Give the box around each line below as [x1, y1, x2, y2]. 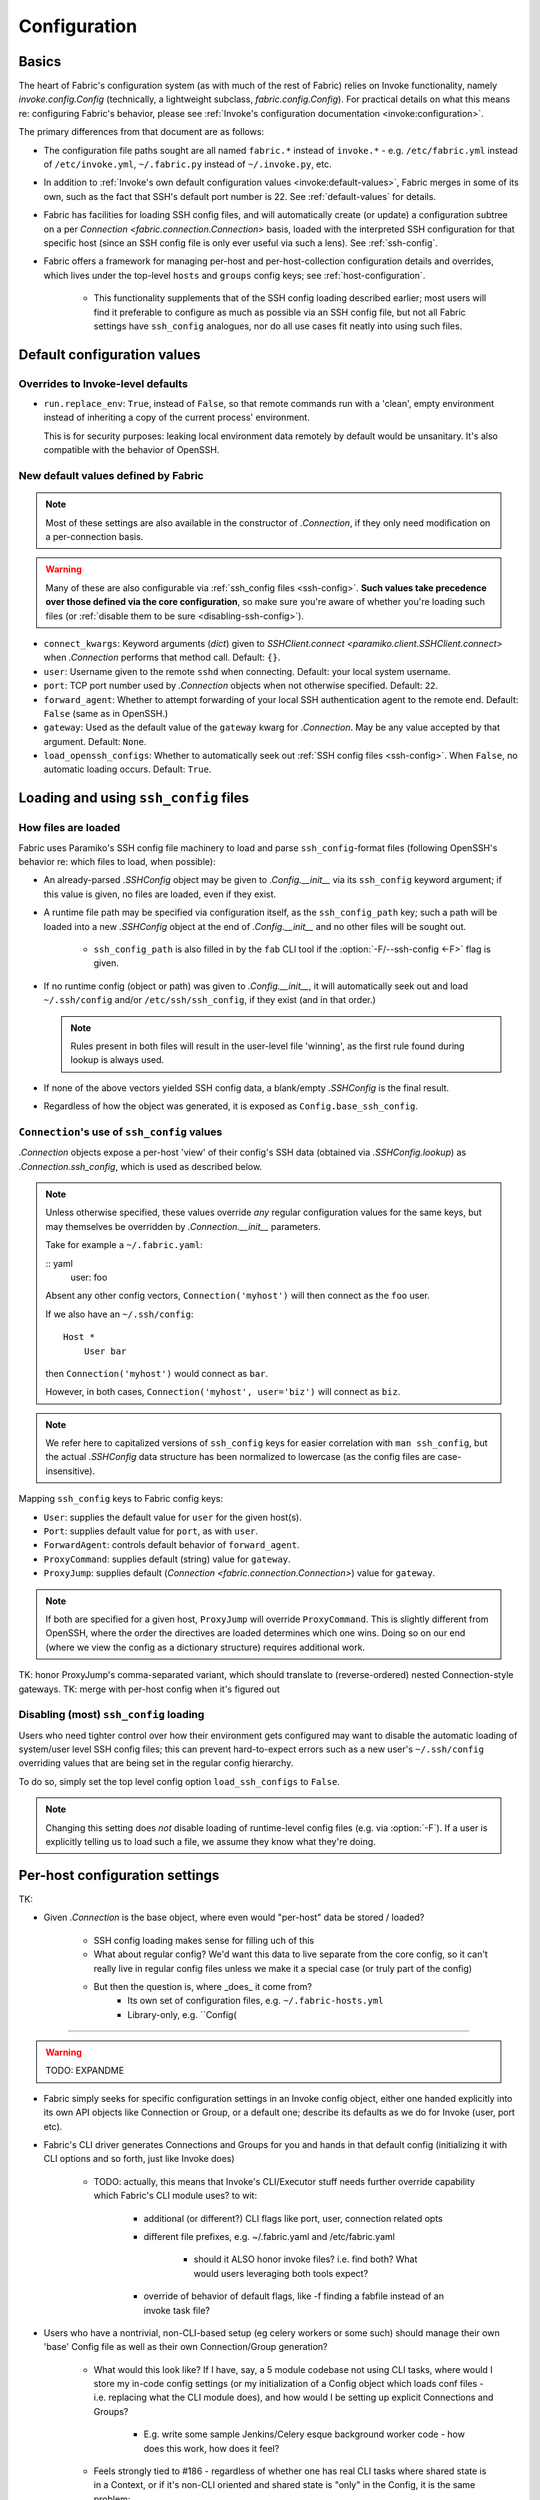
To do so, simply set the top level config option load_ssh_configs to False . [18, 1775, 340, 1787]
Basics [18, 53, 62, 70]
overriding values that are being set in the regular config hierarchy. [18, 1757, 294, 1769]
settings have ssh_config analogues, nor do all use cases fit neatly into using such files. [93, 320, 463, 332]
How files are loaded [18, 821, 120, 835]
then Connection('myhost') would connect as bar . [45, 1367, 269, 1379]
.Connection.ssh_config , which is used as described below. [18, 1160, 263, 1172]
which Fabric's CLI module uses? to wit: [93, 2190, 258, 2202]
